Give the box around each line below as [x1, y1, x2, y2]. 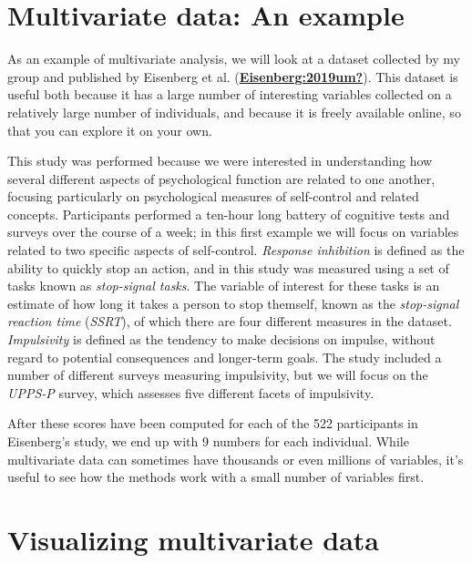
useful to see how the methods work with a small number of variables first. [7, 467, 425, 486]
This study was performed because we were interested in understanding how [7, 151, 433, 170]
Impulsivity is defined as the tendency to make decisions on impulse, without [7, 330, 436, 349]
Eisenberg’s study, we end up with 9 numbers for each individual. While [7, 432, 409, 450]
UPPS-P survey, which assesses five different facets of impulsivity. [7, 383, 375, 402]
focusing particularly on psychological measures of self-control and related [7, 187, 419, 206]
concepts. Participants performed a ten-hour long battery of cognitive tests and [7, 204, 450, 223]
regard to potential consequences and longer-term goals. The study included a [7, 347, 442, 366]
